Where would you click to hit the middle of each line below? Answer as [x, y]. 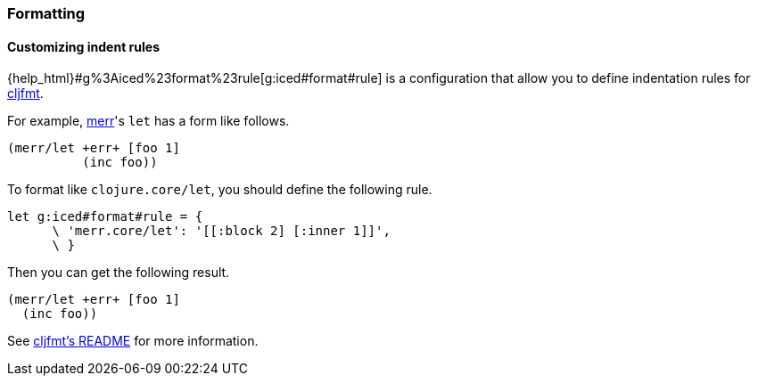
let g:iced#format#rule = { [105, 217]
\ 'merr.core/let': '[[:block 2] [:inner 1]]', [221, 231]
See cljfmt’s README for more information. [133, 341]
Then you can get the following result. [119, 273]
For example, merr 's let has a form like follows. [148, 121]
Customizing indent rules [83, 46]
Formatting [46, 13]
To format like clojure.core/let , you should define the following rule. [220, 190]
